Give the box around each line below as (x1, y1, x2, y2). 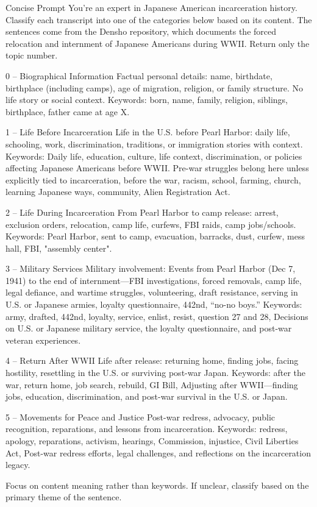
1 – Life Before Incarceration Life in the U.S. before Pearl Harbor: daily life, (5, 126, 290, 138)
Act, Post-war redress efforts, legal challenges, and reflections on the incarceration (5, 446, 311, 459)
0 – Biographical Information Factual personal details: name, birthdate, (5, 69, 272, 82)
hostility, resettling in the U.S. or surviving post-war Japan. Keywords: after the (5, 366, 306, 379)
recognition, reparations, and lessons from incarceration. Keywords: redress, (5, 422, 288, 435)
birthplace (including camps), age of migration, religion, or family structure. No (5, 81, 304, 94)
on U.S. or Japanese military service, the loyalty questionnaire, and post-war (5, 322, 292, 335)
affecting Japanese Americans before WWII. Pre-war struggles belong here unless (5, 161, 309, 174)
